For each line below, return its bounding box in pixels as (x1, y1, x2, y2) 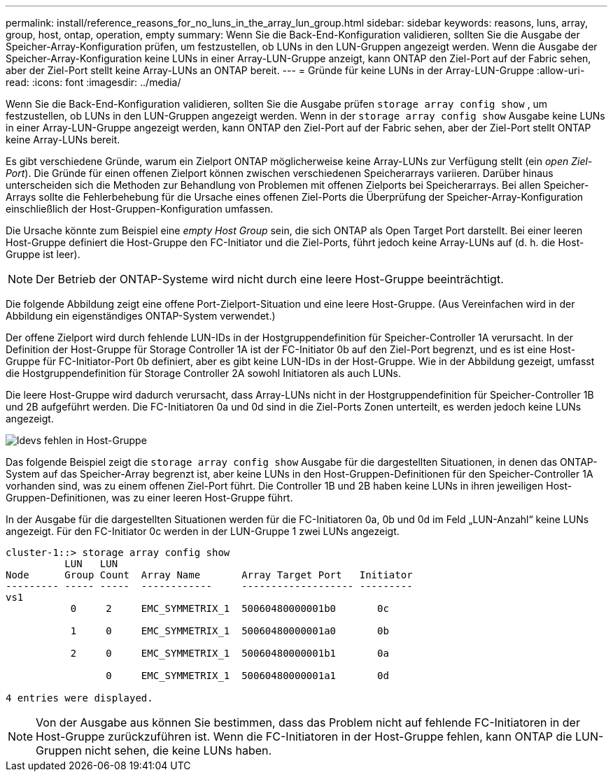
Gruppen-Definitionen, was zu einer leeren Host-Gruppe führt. (6, 492, 293, 504)
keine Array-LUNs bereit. (6, 134, 120, 145)
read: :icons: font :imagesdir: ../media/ (6, 76, 181, 88)
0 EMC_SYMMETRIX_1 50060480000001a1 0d (106, 670, 389, 681)
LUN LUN (64, 558, 118, 569)
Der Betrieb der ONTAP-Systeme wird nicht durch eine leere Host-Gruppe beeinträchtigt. (36, 272, 504, 286)
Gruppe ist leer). (6, 248, 80, 260)
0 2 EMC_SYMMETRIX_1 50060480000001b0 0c (70, 603, 389, 614)
